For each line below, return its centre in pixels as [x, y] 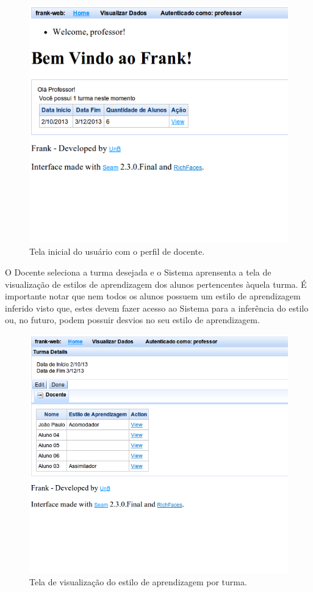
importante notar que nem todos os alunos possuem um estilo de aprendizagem [153, 296]
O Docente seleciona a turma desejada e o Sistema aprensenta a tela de [138, 272]
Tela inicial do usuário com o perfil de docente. [117, 251]
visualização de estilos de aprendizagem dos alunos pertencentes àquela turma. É [156, 284]
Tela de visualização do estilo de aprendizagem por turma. [138, 581]
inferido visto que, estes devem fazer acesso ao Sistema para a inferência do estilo [157, 308]
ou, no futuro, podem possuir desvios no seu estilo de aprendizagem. [132, 320]
